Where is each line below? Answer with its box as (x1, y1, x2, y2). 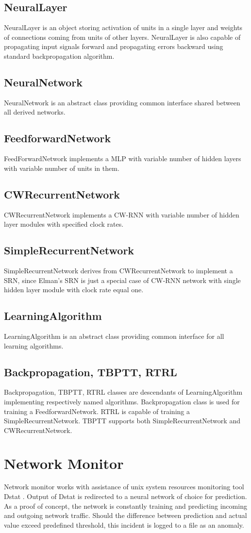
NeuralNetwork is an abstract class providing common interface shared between (4, 97, 240, 107)
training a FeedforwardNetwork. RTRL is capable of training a (4, 406, 190, 416)
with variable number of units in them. (4, 163, 119, 173)
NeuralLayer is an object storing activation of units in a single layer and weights (4, 22, 243, 33)
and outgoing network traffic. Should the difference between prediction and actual (4, 510, 247, 520)
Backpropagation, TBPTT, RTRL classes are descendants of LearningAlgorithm (4, 387, 243, 397)
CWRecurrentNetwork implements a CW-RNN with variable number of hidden (4, 209, 239, 219)
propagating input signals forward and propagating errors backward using (4, 41, 223, 51)
